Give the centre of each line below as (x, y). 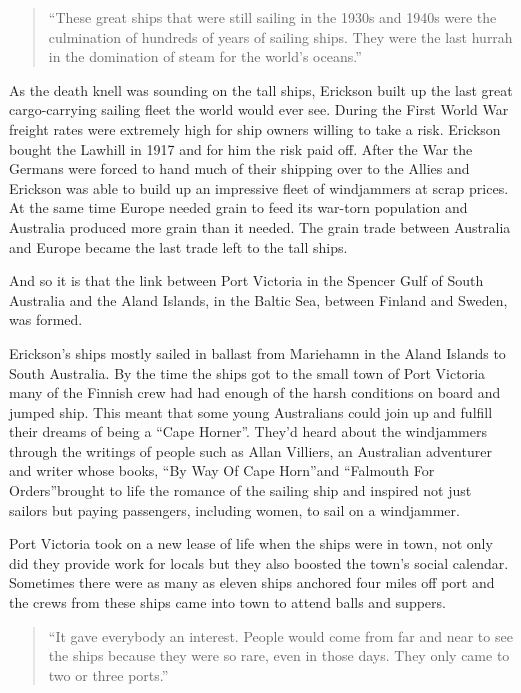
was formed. (46, 319)
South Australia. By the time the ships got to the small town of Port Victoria (247, 372)
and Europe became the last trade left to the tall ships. (178, 246)
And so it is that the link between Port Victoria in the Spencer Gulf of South (246, 280)
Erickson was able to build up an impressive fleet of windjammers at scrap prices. (259, 187)
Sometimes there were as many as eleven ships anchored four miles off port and (252, 582)
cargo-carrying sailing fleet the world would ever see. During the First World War (259, 109)
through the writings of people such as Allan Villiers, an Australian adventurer (250, 450)
